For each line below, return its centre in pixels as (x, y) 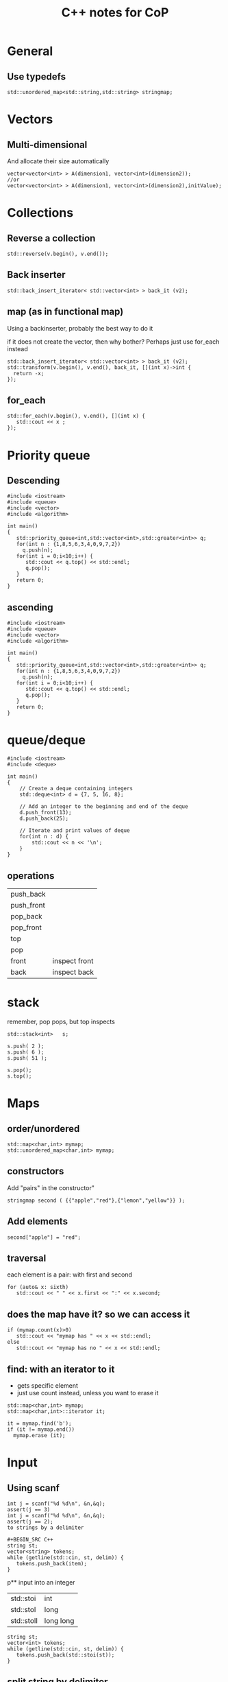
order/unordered (43, 1129)
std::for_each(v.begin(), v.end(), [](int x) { (76, 416)
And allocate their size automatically (58, 161)
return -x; (29, 373)
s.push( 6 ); (26, 1052)
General (30, 51)
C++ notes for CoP (115, 13)
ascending (30, 607)
